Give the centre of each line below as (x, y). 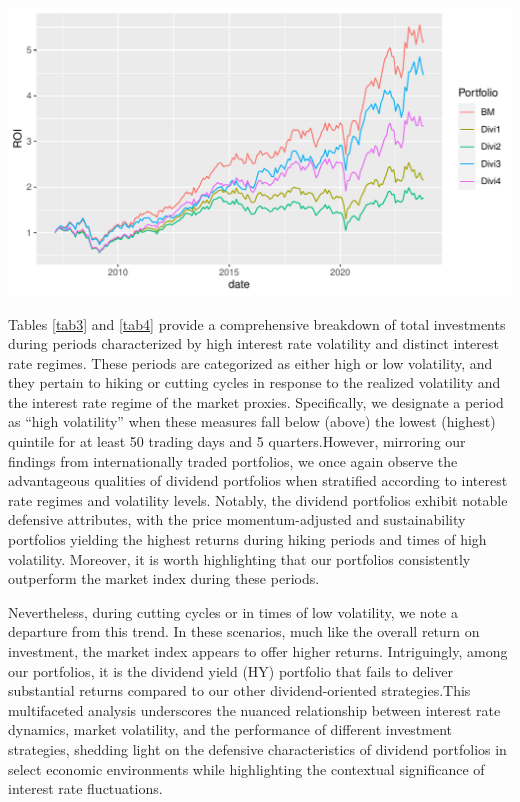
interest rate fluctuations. (85, 788)
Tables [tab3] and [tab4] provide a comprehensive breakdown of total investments (257, 323)
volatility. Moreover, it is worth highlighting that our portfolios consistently (239, 558)
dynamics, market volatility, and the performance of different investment (230, 729)
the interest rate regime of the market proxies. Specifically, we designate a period (256, 401)
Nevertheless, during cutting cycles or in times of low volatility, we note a (233, 611)
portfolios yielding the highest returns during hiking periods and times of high (247, 539)
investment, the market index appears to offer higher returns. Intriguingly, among (258, 651)
